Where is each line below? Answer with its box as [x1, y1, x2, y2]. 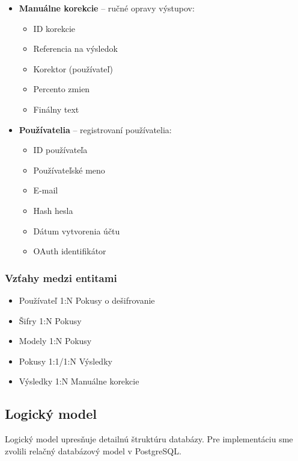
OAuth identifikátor [33, 245, 106, 257]
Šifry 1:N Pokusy [19, 314, 82, 327]
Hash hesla [33, 204, 73, 216]
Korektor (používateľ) [33, 62, 113, 75]
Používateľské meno [33, 163, 105, 176]
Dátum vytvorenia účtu [33, 224, 120, 237]
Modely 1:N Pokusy [19, 334, 92, 347]
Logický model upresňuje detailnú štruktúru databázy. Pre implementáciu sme [5, 433, 293, 445]
